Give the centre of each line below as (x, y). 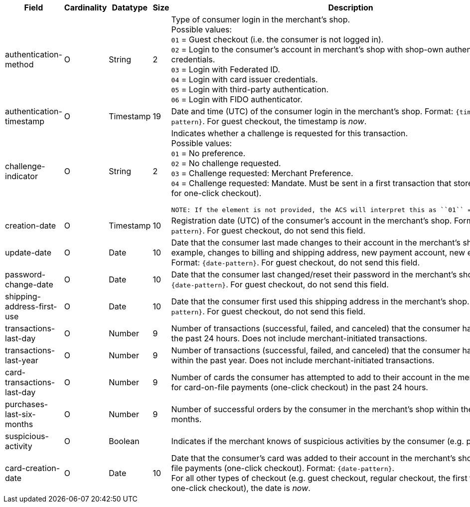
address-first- (31, 306)
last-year (22, 360)
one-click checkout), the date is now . (241, 488)
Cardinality (85, 7)
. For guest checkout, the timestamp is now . (285, 121)
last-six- (20, 414)
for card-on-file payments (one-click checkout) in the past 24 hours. (300, 387)
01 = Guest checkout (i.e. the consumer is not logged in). (277, 39)
